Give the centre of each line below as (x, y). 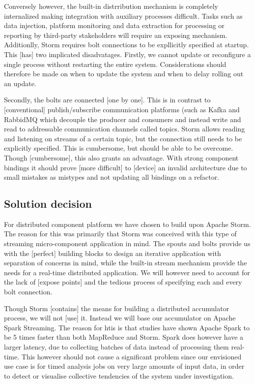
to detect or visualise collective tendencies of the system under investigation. (119, 375)
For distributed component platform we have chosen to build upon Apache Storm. (127, 224)
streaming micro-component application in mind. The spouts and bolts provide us (127, 243)
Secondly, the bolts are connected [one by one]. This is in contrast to (107, 100)
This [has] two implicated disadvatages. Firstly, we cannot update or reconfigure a (127, 54)
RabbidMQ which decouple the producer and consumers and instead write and (123, 119)
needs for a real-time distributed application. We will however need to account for (127, 272)
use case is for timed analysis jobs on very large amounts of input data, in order (124, 366)
